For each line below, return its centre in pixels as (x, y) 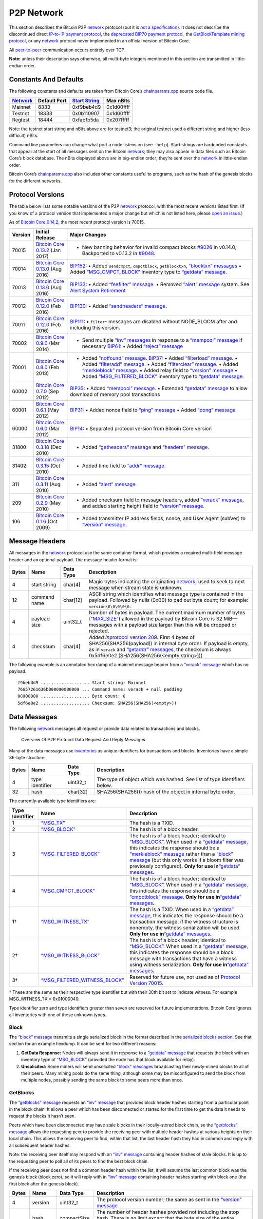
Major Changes (88, 235)
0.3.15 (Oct (48, 466)
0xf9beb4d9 (87, 107)
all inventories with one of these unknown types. (58, 1015)
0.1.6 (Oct (47, 521)
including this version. (95, 328)
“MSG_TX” (53, 823)
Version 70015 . (146, 983)
